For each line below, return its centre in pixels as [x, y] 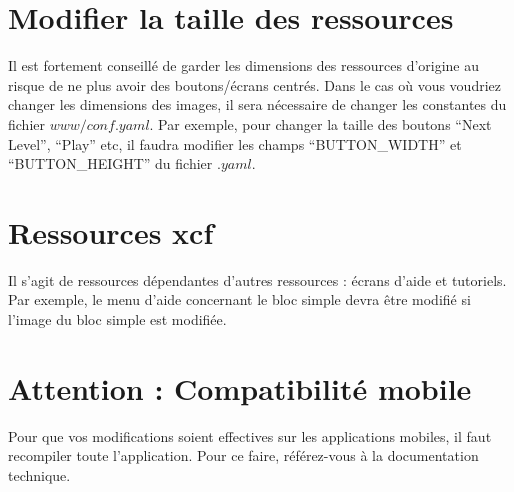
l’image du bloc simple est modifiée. [117, 319]
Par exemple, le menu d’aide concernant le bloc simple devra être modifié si [239, 299]
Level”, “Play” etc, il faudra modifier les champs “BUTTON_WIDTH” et [235, 143]
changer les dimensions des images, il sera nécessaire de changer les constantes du [257, 104]
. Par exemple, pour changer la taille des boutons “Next [320, 123]
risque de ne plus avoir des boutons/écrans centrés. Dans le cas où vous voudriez [254, 84]
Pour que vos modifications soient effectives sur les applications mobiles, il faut [250, 435]
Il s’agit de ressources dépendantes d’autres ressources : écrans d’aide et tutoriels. [257, 279]
